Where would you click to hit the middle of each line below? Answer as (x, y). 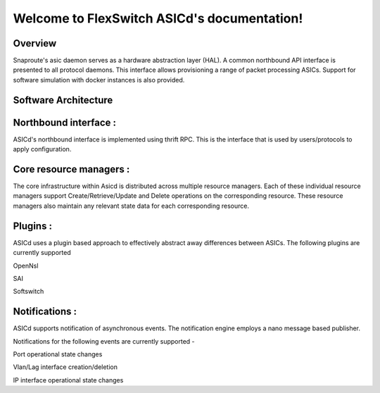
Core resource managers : (71, 169)
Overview (35, 43)
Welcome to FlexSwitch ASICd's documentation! (158, 18)
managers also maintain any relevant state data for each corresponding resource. (131, 206)
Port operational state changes (58, 354)
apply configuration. (42, 149)
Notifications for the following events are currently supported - (104, 341)
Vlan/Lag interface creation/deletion (65, 367)
